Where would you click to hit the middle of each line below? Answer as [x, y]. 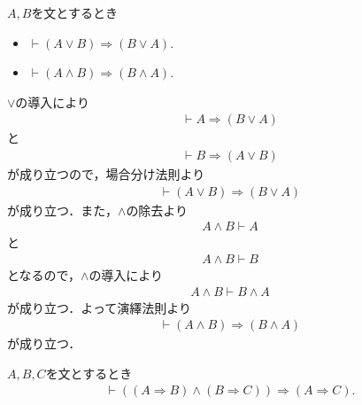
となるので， [44, 274]
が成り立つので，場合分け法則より [106, 174]
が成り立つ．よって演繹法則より [99, 307]
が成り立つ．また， [63, 210]
